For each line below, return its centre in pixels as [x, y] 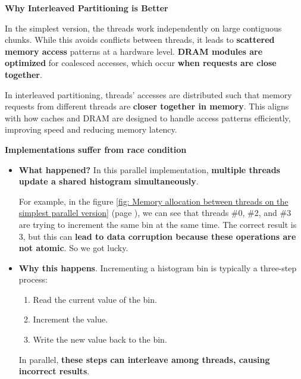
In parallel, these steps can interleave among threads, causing [144, 359]
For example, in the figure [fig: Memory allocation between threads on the [153, 201]
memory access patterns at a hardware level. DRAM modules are [134, 51]
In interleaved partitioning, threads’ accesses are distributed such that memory [148, 94]
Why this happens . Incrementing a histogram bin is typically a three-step [158, 267]
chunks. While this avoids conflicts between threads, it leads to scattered [140, 40]
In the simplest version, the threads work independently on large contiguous [143, 28]
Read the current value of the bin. [95, 299]
